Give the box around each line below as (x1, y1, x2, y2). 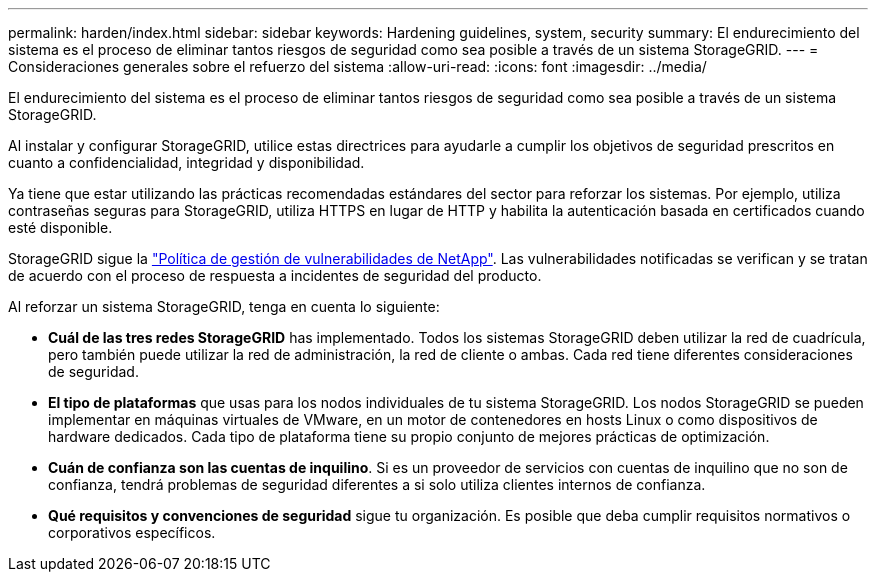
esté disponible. (8, 219, 113, 236)
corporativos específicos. (48, 524, 216, 541)
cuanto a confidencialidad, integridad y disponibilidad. (8, 154, 365, 171)
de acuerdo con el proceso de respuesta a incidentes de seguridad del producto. (8, 267, 542, 284)
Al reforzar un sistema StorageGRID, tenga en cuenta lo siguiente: (8, 298, 440, 315)
